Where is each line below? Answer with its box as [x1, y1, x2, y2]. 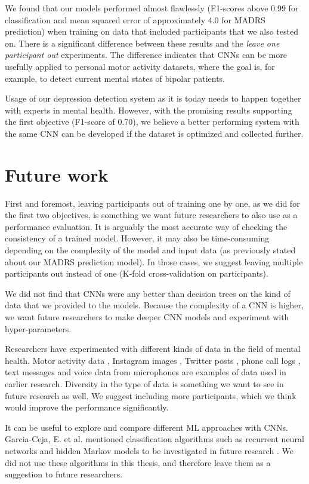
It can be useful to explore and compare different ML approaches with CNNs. [5, 421, 289, 433]
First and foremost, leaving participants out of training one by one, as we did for [5, 197, 300, 209]
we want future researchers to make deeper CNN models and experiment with [5, 311, 289, 323]
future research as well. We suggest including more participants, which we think [5, 389, 296, 402]
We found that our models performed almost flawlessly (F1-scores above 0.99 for [5, 2, 299, 14]
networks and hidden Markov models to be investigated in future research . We [5, 444, 293, 457]
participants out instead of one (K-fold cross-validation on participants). [5, 267, 268, 280]
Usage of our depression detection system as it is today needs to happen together [5, 92, 301, 105]
